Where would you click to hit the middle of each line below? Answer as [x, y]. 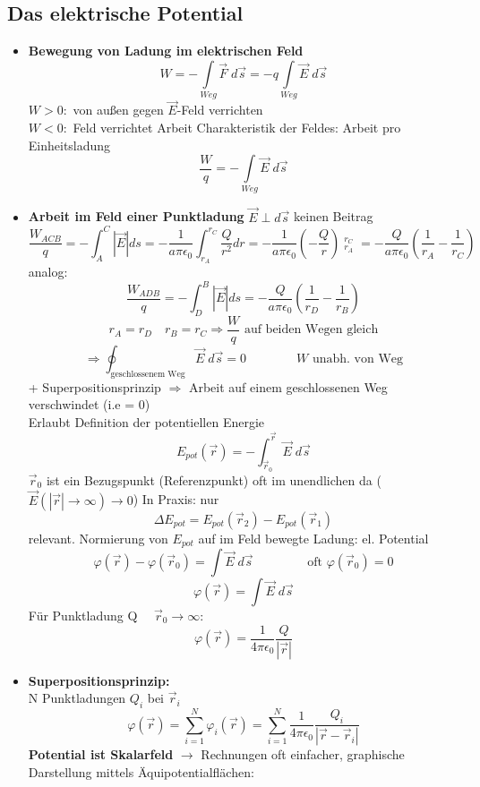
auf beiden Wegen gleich [311, 330]
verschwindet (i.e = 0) [89, 404]
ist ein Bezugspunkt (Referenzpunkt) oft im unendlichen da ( [214, 479]
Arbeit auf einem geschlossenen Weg [288, 386]
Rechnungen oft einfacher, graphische [303, 754]
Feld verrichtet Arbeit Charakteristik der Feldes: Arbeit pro [237, 127]
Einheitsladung [69, 145]
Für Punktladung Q [83, 616]
